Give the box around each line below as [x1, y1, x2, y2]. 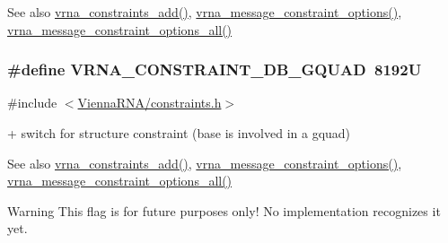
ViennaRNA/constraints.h [77, 93, 222, 112]
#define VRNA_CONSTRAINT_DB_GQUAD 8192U [7, 58, 422, 81]
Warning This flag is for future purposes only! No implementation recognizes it [7, 201, 441, 220]
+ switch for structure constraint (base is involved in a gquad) [7, 124, 351, 142]
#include [7, 93, 57, 112]
